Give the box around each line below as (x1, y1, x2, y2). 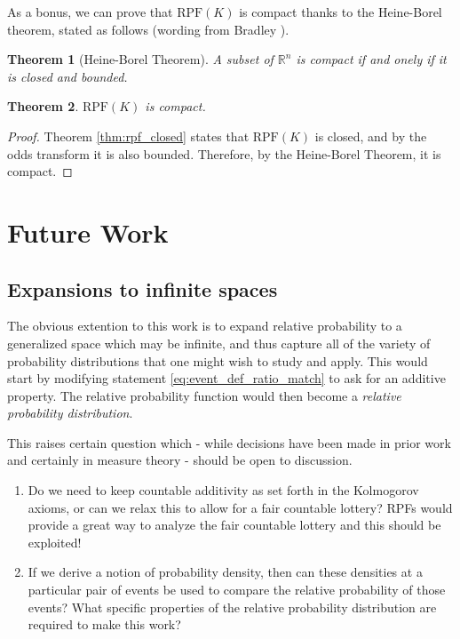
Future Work (7, 213, 169, 250)
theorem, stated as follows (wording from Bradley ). (7, 20, 289, 38)
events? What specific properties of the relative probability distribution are (28, 597, 437, 616)
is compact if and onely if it (296, 50, 447, 68)
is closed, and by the (314, 126, 427, 145)
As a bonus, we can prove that (7, 3, 173, 20)
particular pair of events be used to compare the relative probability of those (28, 580, 446, 599)
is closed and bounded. (7, 67, 128, 85)
